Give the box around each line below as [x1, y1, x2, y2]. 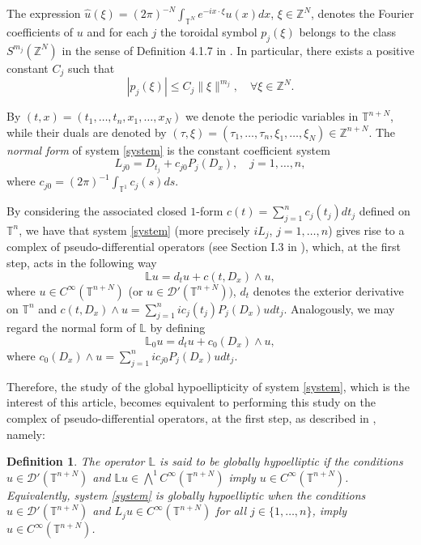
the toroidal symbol [160, 23, 257, 40]
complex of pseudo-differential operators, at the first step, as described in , [6, 409, 376, 426]
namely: [6, 425, 45, 442]
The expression [6, 5, 81, 21]
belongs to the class [299, 23, 396, 40]
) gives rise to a [328, 221, 405, 238]
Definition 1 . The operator [6, 453, 145, 470]
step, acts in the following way [6, 253, 157, 270]
